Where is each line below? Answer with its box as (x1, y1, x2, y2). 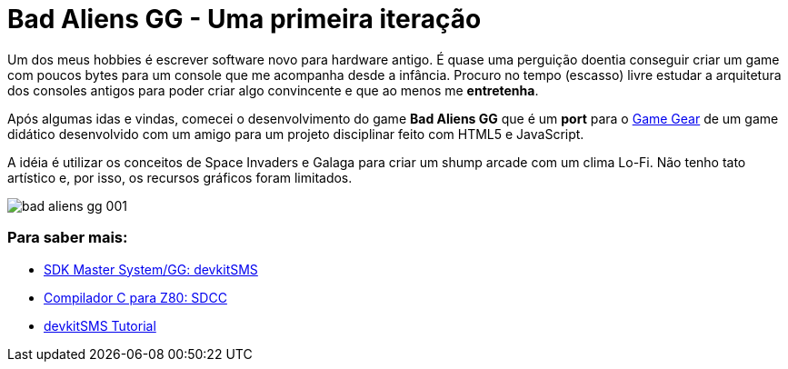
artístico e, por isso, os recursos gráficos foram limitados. (7, 169, 353, 185)
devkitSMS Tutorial (44, 317, 156, 334)
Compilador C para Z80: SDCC (44, 289, 227, 305)
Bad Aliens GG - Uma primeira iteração (7, 4, 482, 35)
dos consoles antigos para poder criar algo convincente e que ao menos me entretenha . (7, 82, 539, 98)
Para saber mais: (7, 228, 128, 247)
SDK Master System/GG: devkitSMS (44, 261, 258, 277)
